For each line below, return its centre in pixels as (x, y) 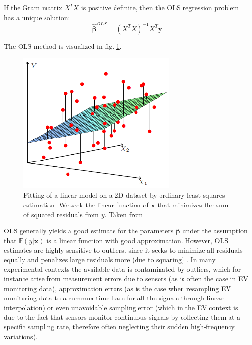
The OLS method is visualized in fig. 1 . (63, 46)
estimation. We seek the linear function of (86, 204)
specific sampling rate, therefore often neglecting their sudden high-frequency (119, 327)
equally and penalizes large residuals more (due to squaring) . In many (110, 259)
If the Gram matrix (33, 7)
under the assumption (215, 231)
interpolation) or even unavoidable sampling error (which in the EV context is (121, 307)
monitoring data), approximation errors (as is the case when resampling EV (117, 288)
